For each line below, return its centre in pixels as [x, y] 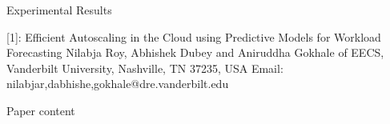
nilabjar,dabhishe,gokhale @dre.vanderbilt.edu [118, 84]
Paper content [41, 110]
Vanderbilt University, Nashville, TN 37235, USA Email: [145, 68]
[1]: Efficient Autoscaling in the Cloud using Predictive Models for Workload [194, 36]
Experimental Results [59, 10]
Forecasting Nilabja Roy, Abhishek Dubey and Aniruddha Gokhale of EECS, [195, 52]
